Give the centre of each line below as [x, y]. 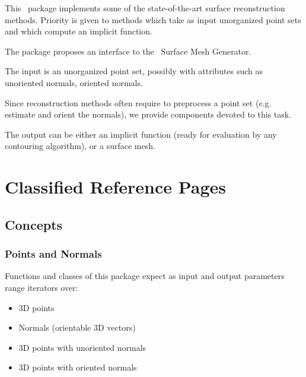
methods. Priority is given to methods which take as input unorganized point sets [153, 19]
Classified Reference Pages [116, 187]
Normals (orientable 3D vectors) [77, 327]
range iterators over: [42, 287]
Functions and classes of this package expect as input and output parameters [145, 276]
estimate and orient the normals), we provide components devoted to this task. [148, 114]
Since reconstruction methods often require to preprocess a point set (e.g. [138, 102]
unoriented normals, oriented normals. [74, 82]
